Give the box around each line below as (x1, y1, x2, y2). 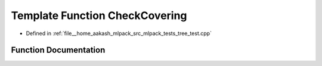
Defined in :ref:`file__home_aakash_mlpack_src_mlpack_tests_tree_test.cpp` (26, 30, 212, 37)
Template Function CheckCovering (11, 9, 187, 22)
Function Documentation (11, 45, 106, 55)
